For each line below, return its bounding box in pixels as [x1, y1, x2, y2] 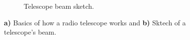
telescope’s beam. [4, 27, 56, 37]
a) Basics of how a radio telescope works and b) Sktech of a [4, 17, 186, 27]
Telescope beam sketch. [24, 1, 94, 11]
